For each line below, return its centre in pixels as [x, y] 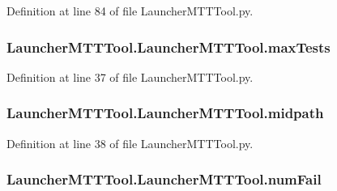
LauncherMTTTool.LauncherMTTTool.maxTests [168, 47]
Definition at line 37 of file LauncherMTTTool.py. [130, 76]
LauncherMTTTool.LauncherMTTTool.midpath [165, 113]
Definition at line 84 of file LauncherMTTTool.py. [130, 11]
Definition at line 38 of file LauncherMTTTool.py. [130, 143]
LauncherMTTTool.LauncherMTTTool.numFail [164, 179]
